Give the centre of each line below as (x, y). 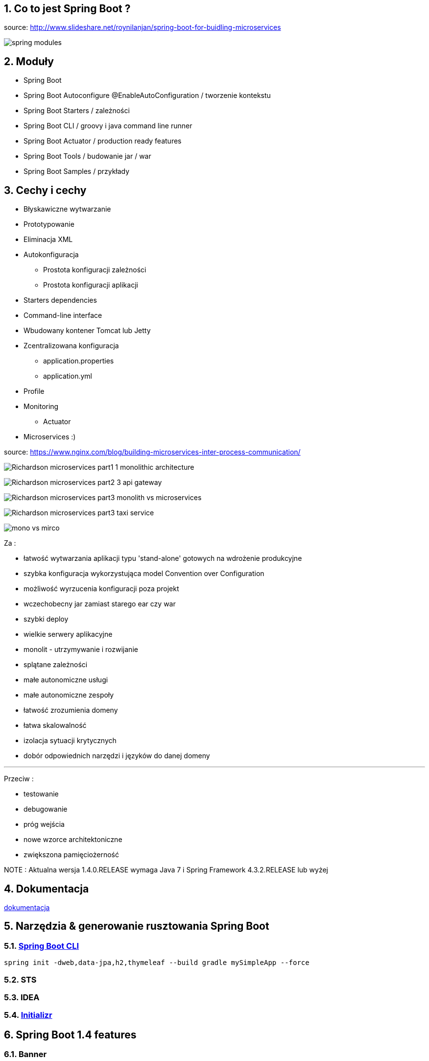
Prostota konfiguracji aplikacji (91, 285)
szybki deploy (46, 619)
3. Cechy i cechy (45, 190)
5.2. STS (20, 979)
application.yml (68, 376)
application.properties (79, 361)
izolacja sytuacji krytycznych (70, 741)
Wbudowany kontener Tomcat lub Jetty (87, 331)
